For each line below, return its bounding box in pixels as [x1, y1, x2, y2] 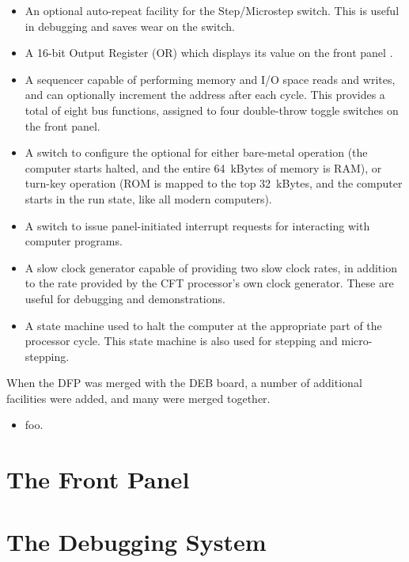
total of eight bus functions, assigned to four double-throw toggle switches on [25, 101, 399, 118]
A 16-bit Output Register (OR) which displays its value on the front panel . [25, 44, 393, 61]
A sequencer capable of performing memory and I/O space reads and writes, [25, 70, 396, 87]
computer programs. [25, 233, 123, 249]
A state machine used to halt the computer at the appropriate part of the [25, 317, 382, 333]
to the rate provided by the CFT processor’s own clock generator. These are [25, 275, 394, 291]
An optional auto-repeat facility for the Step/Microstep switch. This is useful [25, 2, 400, 18]
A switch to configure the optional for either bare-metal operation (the [25, 144, 368, 161]
